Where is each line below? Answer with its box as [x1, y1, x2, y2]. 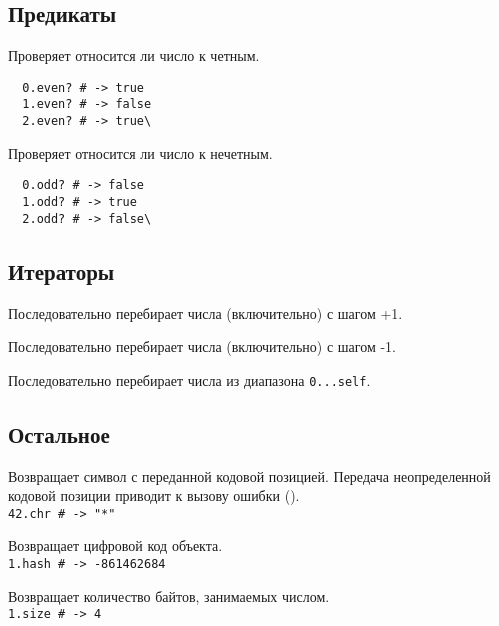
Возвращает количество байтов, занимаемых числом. [8, 585, 330, 606]
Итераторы [8, 255, 115, 286]
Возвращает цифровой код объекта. [8, 535, 223, 556]
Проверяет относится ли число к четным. [8, 45, 260, 66]
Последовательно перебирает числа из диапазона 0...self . [8, 369, 371, 390]
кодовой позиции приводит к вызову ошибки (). [8, 485, 300, 506]
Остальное [8, 418, 110, 449]
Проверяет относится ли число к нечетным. [8, 142, 273, 163]
